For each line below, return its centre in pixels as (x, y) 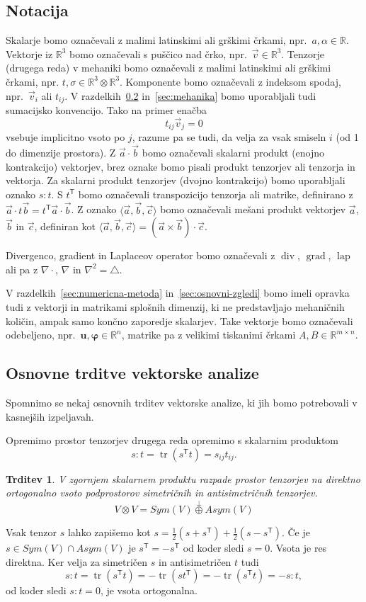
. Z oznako (94, 209)
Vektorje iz (29, 53)
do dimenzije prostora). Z (61, 153)
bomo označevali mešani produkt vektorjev (253, 209)
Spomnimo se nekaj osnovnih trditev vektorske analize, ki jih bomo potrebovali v (182, 403)
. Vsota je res (298, 548)
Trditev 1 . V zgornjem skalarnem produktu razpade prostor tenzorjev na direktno (183, 478)
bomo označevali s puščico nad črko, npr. (158, 53)
